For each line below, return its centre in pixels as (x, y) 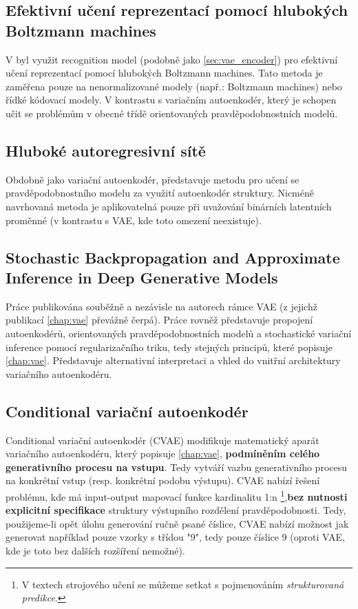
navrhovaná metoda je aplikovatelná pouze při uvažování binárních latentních (169, 206)
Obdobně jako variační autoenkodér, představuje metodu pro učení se (152, 179)
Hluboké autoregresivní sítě (106, 150)
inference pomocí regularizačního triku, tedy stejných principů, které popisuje (169, 347)
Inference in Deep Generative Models (142, 277)
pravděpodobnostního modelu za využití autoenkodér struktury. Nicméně (160, 193)
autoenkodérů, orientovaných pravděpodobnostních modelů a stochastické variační (179, 333)
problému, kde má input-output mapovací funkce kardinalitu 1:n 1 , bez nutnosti (177, 495)
